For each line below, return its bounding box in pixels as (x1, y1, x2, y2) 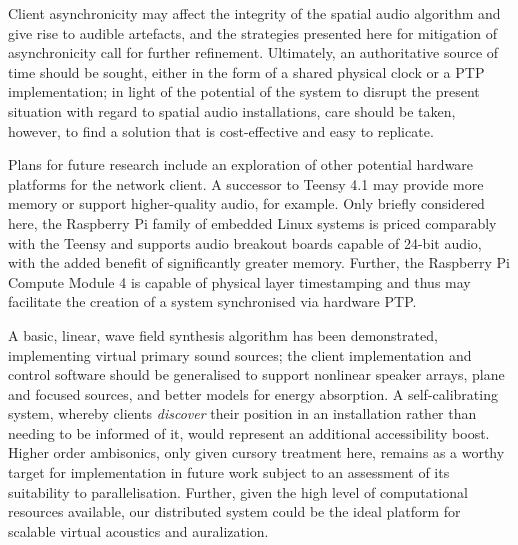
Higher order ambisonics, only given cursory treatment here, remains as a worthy (8, 442, 505, 463)
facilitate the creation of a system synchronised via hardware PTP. (8, 291, 417, 312)
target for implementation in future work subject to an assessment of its (8, 462, 450, 483)
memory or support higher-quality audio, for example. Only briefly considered (8, 193, 485, 214)
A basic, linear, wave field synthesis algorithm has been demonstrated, (8, 324, 438, 345)
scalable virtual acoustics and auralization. (8, 520, 269, 541)
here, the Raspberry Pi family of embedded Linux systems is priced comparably (8, 212, 497, 233)
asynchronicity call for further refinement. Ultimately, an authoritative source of (8, 42, 499, 63)
